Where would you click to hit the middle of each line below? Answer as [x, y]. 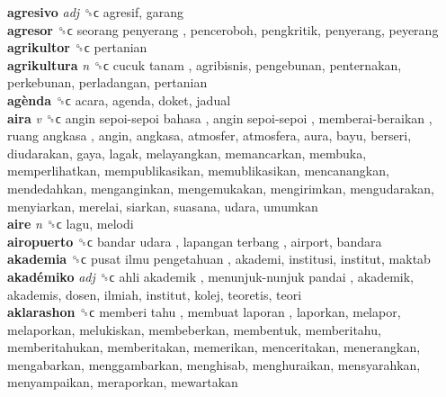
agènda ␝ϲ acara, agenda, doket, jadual [119, 99]
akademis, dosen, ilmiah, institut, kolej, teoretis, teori [155, 294]
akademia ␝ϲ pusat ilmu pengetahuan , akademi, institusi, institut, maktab [219, 259]
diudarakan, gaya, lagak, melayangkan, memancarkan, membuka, [187, 153]
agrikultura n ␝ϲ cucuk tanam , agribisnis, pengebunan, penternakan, [205, 64]
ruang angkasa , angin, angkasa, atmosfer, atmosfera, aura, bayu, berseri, [210, 135]
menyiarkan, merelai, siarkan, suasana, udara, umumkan [163, 206]
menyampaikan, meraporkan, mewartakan [123, 382]
